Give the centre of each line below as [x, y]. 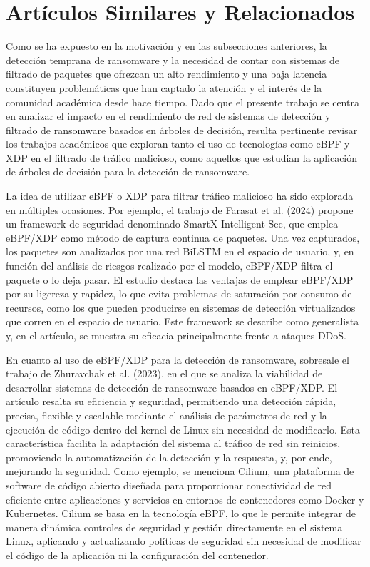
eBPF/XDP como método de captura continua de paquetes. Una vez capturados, [183, 237]
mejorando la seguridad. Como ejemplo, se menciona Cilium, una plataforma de [180, 471]
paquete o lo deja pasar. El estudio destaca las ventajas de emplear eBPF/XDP [180, 279]
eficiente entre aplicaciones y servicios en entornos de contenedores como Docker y [185, 499]
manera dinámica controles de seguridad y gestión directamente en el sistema [174, 527]
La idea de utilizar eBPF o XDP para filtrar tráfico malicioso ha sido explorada [180, 196]
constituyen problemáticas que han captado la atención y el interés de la [164, 87]
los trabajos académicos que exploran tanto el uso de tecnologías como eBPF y [178, 144]
